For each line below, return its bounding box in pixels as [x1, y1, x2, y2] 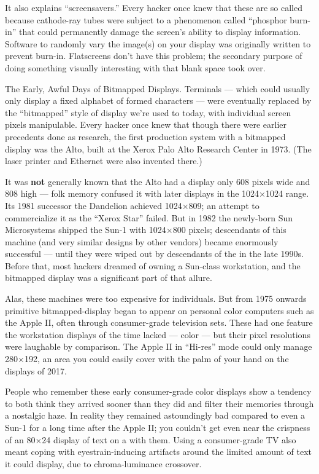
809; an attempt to [188, 199, 259, 211]
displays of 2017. [5, 364, 67, 377]
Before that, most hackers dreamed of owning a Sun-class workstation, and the [5, 259, 301, 272]
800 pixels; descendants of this [172, 223, 286, 236]
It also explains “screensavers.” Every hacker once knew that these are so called [5, 1, 302, 14]
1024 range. [266, 187, 309, 200]
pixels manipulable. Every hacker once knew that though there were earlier [5, 118, 287, 131]
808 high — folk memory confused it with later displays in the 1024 [5, 187, 259, 200]
